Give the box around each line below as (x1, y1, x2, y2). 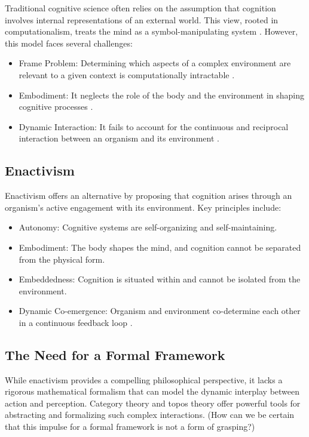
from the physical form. (19, 253, 105, 265)
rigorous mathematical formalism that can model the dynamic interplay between (5, 385, 300, 398)
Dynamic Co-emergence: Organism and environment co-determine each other (19, 304, 301, 317)
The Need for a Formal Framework (5, 345, 225, 364)
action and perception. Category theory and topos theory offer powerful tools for (5, 396, 301, 409)
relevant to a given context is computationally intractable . (19, 68, 235, 81)
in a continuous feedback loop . (19, 316, 133, 328)
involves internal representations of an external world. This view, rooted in (5, 13, 279, 26)
